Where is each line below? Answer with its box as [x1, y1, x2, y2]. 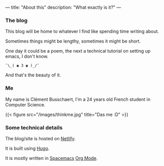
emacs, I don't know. [5, 53, 49, 60]
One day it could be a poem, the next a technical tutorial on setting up [5, 48, 151, 54]
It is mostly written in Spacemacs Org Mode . [5, 155, 98, 161]
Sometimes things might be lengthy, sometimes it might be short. [5, 38, 141, 45]
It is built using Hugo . [5, 145, 50, 151]
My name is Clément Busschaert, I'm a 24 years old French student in [5, 96, 151, 102]
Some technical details [5, 124, 63, 131]
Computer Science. [5, 101, 46, 108]
